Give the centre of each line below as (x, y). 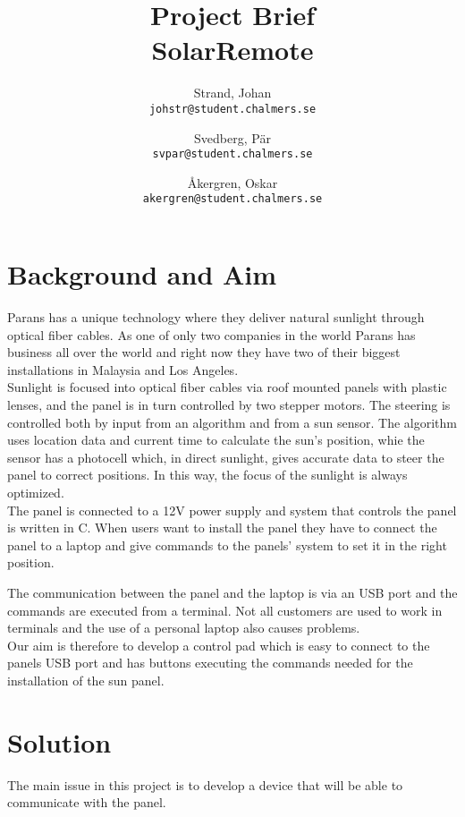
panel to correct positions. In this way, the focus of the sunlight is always (207, 475)
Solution (59, 741)
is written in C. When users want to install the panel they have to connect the (222, 528)
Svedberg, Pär (232, 137)
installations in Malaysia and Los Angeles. (123, 369)
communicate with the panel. (87, 802)
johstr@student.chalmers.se (232, 109)
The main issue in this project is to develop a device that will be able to (205, 784)
